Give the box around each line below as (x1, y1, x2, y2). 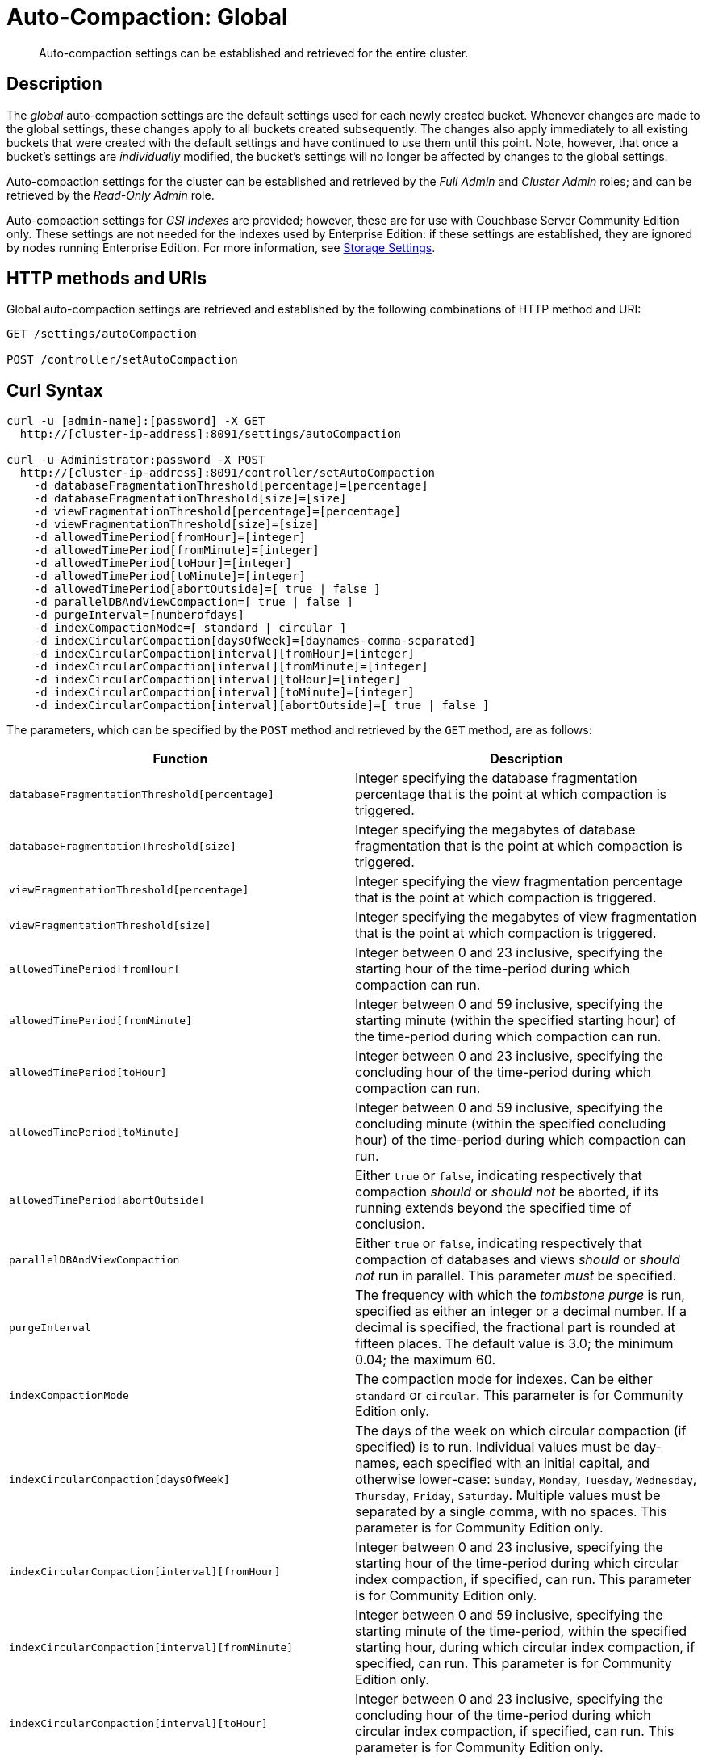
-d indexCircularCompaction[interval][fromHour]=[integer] (33, 647, 415, 661)
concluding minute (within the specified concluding (355, 1116, 666, 1133)
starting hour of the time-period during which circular (355, 1555, 679, 1572)
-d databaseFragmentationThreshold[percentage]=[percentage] (33, 479, 428, 493)
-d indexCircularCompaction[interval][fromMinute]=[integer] (33, 660, 428, 674)
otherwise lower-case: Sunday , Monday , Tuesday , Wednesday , (355, 1471, 697, 1488)
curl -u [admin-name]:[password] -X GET (6, 414, 265, 428)
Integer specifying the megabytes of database (355, 822, 636, 838)
